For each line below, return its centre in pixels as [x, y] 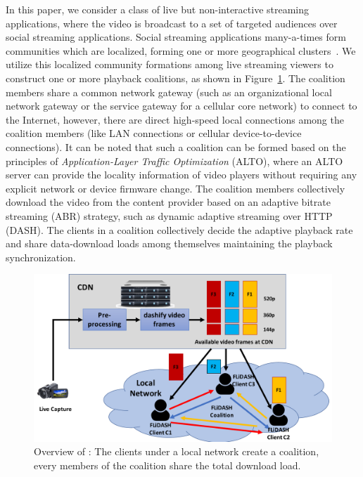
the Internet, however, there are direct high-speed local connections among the [175, 119]
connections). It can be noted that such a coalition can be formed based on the [176, 146]
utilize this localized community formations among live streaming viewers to [170, 64]
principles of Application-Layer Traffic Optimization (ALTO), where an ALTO [174, 161]
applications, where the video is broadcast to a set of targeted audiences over [172, 23]
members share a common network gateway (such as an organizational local [169, 92]
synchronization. [41, 257]
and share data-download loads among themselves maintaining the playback [169, 243]
